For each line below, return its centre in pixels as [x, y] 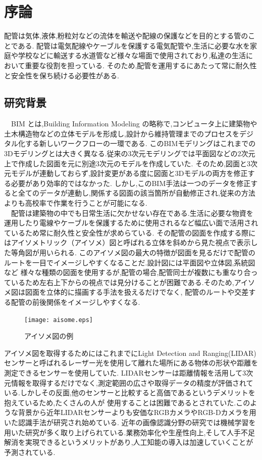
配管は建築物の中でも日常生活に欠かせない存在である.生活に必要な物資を [132, 213]
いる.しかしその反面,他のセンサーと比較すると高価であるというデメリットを [130, 393]
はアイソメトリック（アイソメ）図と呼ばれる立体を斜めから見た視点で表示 [127, 242]
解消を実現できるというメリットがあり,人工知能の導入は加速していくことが [129, 442]
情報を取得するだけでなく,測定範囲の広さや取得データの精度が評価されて [132, 382]
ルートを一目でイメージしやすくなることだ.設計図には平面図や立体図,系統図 [130, 262]
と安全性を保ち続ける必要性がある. [62, 75]
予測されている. [30, 452]
